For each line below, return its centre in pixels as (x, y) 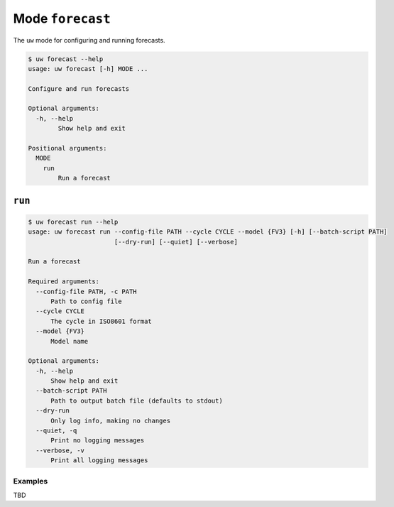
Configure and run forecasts (79, 88)
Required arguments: (64, 282)
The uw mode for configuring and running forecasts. (89, 40)
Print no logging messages (98, 441)
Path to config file (86, 301)
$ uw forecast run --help (73, 222)
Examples (31, 481)
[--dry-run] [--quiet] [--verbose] (176, 242)
